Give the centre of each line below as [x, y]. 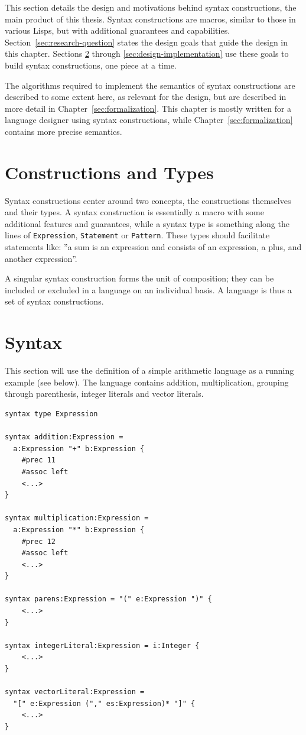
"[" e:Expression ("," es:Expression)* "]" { [104, 703]
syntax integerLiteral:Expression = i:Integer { [102, 645]
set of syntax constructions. [54, 301]
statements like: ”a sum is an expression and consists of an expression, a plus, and [153, 247]
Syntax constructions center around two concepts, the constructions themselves [148, 200]
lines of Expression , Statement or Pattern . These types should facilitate [137, 235]
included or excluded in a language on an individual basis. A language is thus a [148, 289]
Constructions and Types [109, 172]
